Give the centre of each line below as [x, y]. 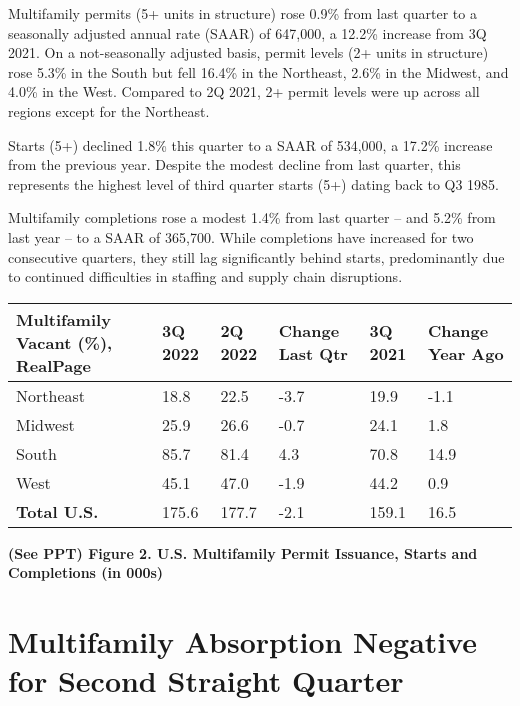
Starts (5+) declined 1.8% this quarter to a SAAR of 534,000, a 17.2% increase [250, 144]
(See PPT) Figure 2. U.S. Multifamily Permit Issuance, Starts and [243, 552]
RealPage [53, 365]
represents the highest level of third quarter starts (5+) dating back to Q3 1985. [254, 183]
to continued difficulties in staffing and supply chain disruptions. [205, 276]
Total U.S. [57, 511]
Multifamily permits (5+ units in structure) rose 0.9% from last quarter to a [242, 13]
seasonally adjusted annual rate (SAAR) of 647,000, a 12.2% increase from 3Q [247, 32]
